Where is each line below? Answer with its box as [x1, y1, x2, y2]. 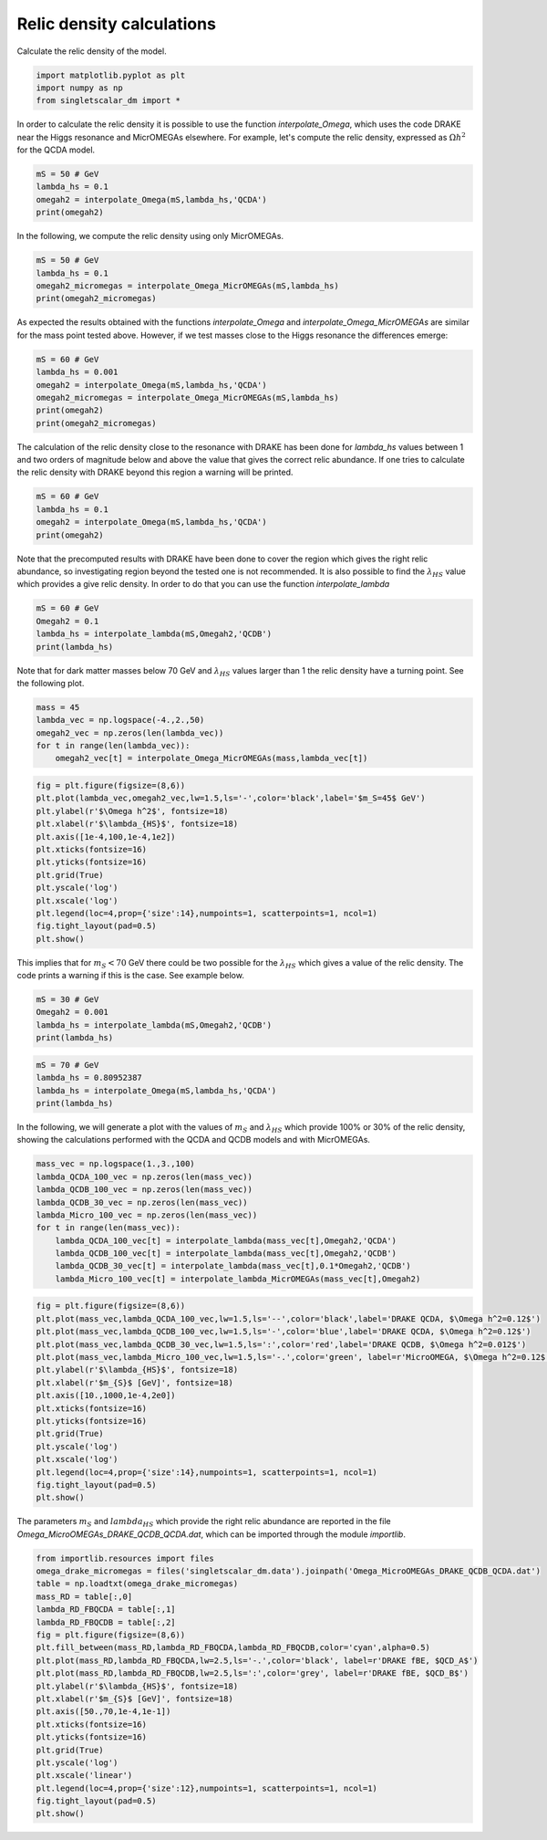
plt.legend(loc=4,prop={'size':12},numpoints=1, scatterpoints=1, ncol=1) [36, 1782, 378, 1793]
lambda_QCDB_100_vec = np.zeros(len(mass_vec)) [36, 1185, 253, 1195]
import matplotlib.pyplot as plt [36, 69, 186, 80]
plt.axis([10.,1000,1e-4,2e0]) [36, 1390, 177, 1401]
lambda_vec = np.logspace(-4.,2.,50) [36, 715, 205, 726]
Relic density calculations [16, 14, 216, 34]
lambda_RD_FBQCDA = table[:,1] [36, 1605, 177, 1615]
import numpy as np [36, 82, 123, 93]
